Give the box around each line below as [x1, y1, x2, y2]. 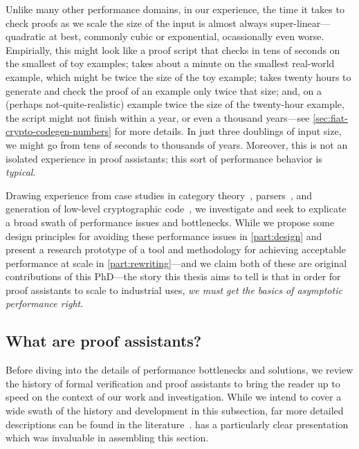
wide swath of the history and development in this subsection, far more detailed [6, 403, 344, 418]
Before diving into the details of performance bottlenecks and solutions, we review [6, 363, 353, 377]
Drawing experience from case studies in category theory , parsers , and [6, 187, 313, 202]
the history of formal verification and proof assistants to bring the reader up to [6, 376, 340, 390]
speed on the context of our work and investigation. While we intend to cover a [6, 390, 342, 404]
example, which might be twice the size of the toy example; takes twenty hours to [6, 69, 351, 84]
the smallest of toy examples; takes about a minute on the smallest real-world [6, 56, 335, 71]
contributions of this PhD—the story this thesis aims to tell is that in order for [6, 269, 341, 284]
